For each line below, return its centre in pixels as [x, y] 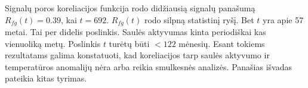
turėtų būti [129, 43]
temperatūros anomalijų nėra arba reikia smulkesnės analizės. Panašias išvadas [148, 66]
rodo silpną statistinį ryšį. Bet [199, 19]
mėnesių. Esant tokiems [222, 43]
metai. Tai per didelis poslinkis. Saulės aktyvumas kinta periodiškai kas [135, 32]
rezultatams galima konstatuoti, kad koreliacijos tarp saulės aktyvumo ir [137, 55]
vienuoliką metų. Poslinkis [53, 43]
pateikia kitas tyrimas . [46, 78]
